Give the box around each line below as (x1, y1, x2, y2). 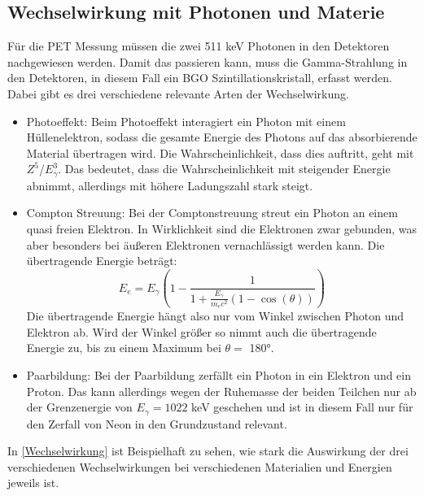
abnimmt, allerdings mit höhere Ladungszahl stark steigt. (26, 176, 313, 194)
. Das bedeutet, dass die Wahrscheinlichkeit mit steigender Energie (58, 160, 391, 177)
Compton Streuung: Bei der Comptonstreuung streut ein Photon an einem (26, 204, 398, 221)
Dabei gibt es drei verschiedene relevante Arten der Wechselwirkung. (7, 85, 349, 102)
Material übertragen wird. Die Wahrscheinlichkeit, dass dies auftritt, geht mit (26, 144, 414, 161)
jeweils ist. (7, 474, 59, 491)
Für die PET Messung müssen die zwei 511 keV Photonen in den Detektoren (7, 37, 390, 54)
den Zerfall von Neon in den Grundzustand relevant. (26, 415, 287, 432)
